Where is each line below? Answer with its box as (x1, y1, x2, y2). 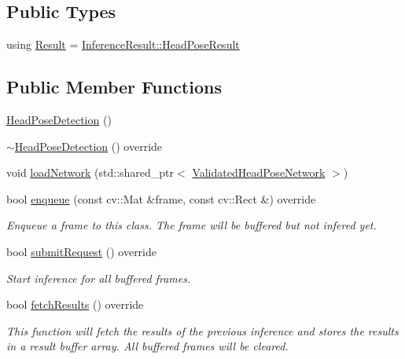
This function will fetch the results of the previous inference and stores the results (6, 322, 399, 339)
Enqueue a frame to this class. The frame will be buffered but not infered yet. (6, 217, 377, 233)
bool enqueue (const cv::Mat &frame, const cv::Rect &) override (6, 190, 316, 207)
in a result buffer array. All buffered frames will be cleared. (6, 338, 289, 354)
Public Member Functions (6, 75, 222, 99)
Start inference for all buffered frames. (6, 269, 191, 286)
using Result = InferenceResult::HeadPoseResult (6, 36, 240, 53)
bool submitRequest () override (6, 243, 157, 259)
